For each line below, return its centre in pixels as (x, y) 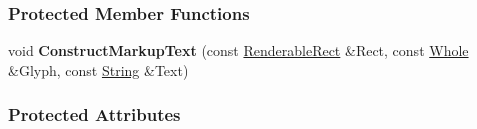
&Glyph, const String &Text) (98, 69)
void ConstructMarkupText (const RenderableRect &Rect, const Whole (238, 50)
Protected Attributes (94, 114)
